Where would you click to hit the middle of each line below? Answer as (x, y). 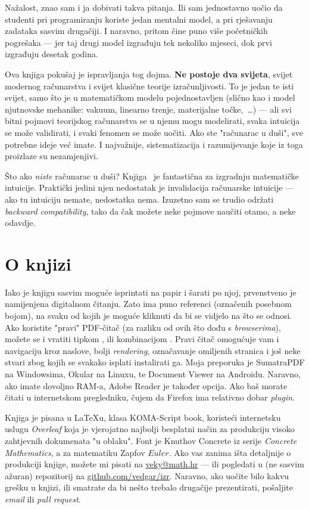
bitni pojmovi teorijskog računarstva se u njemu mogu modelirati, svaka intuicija (152, 121)
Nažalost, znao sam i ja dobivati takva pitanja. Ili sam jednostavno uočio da (144, 7)
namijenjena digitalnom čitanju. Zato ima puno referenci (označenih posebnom (149, 304)
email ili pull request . (43, 499)
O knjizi (38, 263)
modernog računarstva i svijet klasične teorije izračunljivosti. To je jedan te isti (149, 86)
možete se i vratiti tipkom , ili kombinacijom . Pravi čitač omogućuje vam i (142, 339)
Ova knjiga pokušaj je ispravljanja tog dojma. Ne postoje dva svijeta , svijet (149, 74)
